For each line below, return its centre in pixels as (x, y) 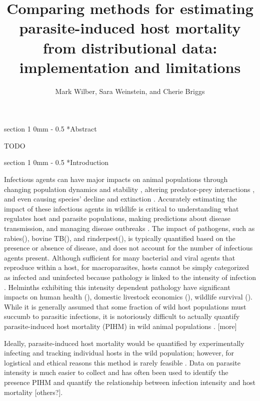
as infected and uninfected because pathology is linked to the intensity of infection (130, 277)
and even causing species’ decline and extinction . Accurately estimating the (120, 199)
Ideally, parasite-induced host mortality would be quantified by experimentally (124, 343)
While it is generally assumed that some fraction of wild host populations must (125, 306)
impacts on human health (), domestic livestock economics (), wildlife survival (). (128, 297)
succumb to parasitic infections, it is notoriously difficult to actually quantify (122, 316)
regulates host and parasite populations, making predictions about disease (117, 218)
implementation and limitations (130, 67)
